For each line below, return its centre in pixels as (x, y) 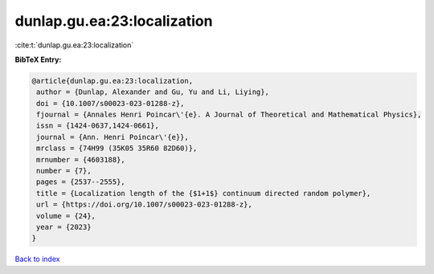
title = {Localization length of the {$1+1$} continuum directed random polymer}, (204, 193)
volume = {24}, (66, 216)
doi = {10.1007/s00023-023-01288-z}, (111, 103)
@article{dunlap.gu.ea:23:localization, (112, 81)
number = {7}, (64, 171)
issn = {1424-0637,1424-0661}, (98, 126)
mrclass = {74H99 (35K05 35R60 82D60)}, (117, 148)
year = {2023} (64, 227)
